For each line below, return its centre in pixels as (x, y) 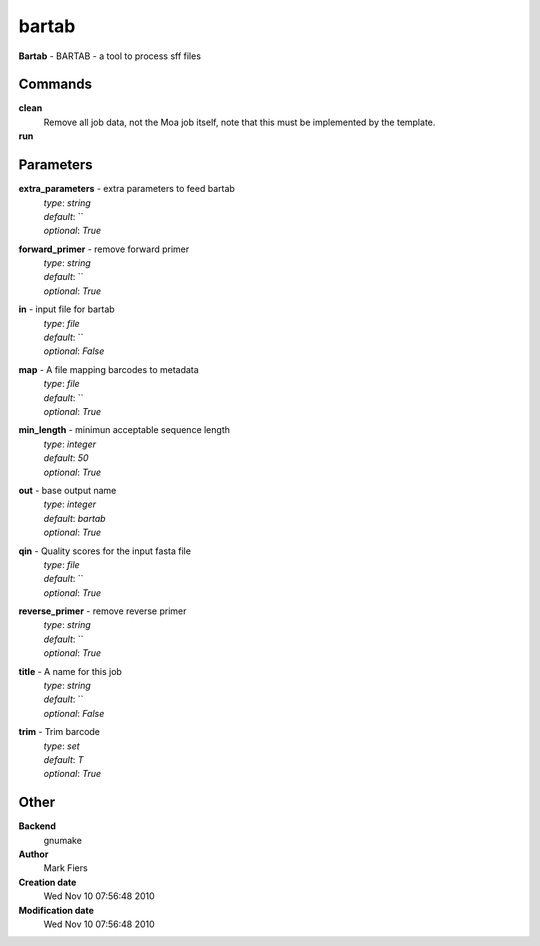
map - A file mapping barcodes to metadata (108, 369)
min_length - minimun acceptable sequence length (124, 430)
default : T (63, 759)
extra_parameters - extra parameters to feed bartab (126, 189)
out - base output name (67, 490)
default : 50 (66, 458)
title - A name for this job (70, 671)
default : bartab (74, 518)
